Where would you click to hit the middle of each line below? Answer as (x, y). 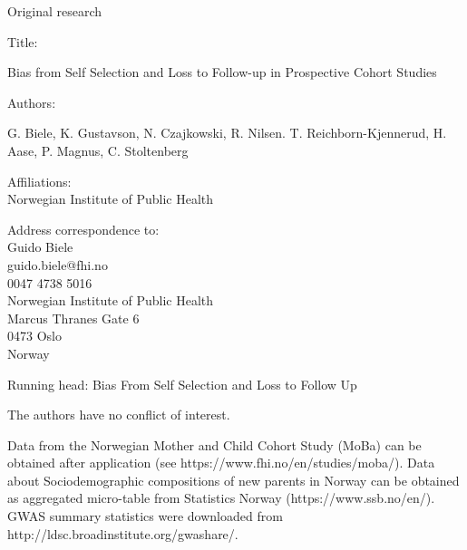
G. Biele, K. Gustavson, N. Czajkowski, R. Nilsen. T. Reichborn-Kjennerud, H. (227, 133)
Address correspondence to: (83, 229)
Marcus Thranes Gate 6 (73, 318)
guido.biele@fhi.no (58, 264)
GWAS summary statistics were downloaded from (145, 516)
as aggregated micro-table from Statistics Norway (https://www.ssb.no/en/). (221, 498)
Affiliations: (39, 181)
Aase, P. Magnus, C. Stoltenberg (98, 150)
